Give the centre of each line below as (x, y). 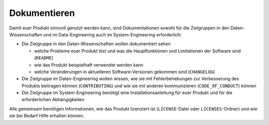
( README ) (44, 58)
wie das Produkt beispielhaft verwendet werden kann (89, 65)
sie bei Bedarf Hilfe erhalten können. (47, 116)
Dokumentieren (42, 13)
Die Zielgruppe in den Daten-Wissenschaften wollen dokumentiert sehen (96, 44)
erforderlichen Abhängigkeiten (53, 100)
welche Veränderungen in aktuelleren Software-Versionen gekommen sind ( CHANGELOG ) (125, 72)
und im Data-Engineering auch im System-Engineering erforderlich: (112, 34)
